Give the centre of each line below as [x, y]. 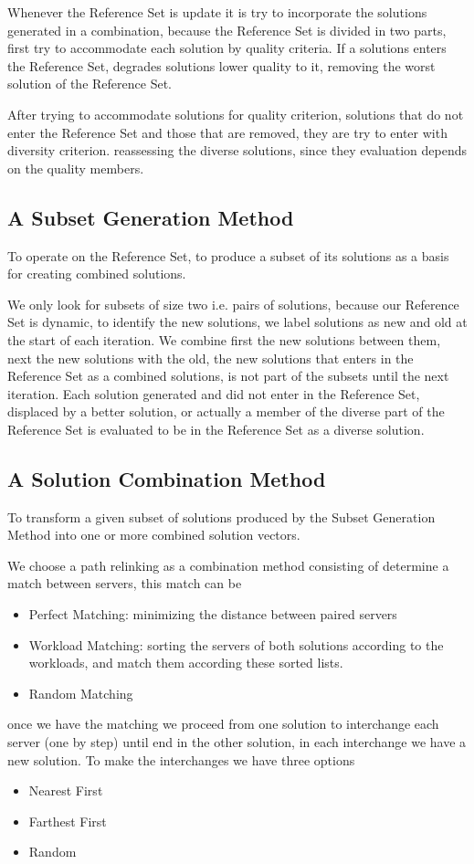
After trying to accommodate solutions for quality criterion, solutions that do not [236, 114]
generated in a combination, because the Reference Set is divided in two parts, [227, 30]
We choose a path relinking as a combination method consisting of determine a [228, 565]
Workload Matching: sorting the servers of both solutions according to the [236, 644]
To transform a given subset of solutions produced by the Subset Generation [221, 516]
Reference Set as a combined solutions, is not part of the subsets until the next [228, 376]
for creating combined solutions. [97, 274]
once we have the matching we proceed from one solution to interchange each [223, 724]
